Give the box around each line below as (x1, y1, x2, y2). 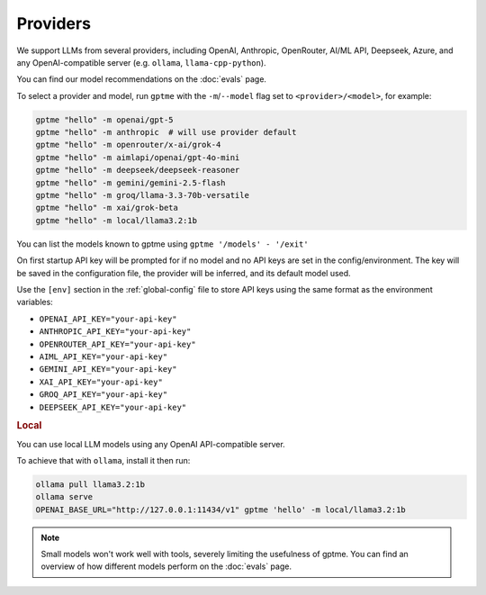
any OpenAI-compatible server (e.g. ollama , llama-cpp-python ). (16, 57, 266, 68)
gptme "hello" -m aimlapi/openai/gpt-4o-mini (35, 152, 240, 162)
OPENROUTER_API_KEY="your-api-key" (39, 338, 197, 349)
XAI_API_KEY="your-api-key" (39, 376, 164, 387)
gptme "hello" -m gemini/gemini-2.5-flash (35, 177, 226, 188)
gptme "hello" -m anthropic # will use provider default (35, 127, 297, 138)
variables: (16, 297, 53, 308)
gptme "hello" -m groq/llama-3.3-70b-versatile (35, 190, 249, 201)
